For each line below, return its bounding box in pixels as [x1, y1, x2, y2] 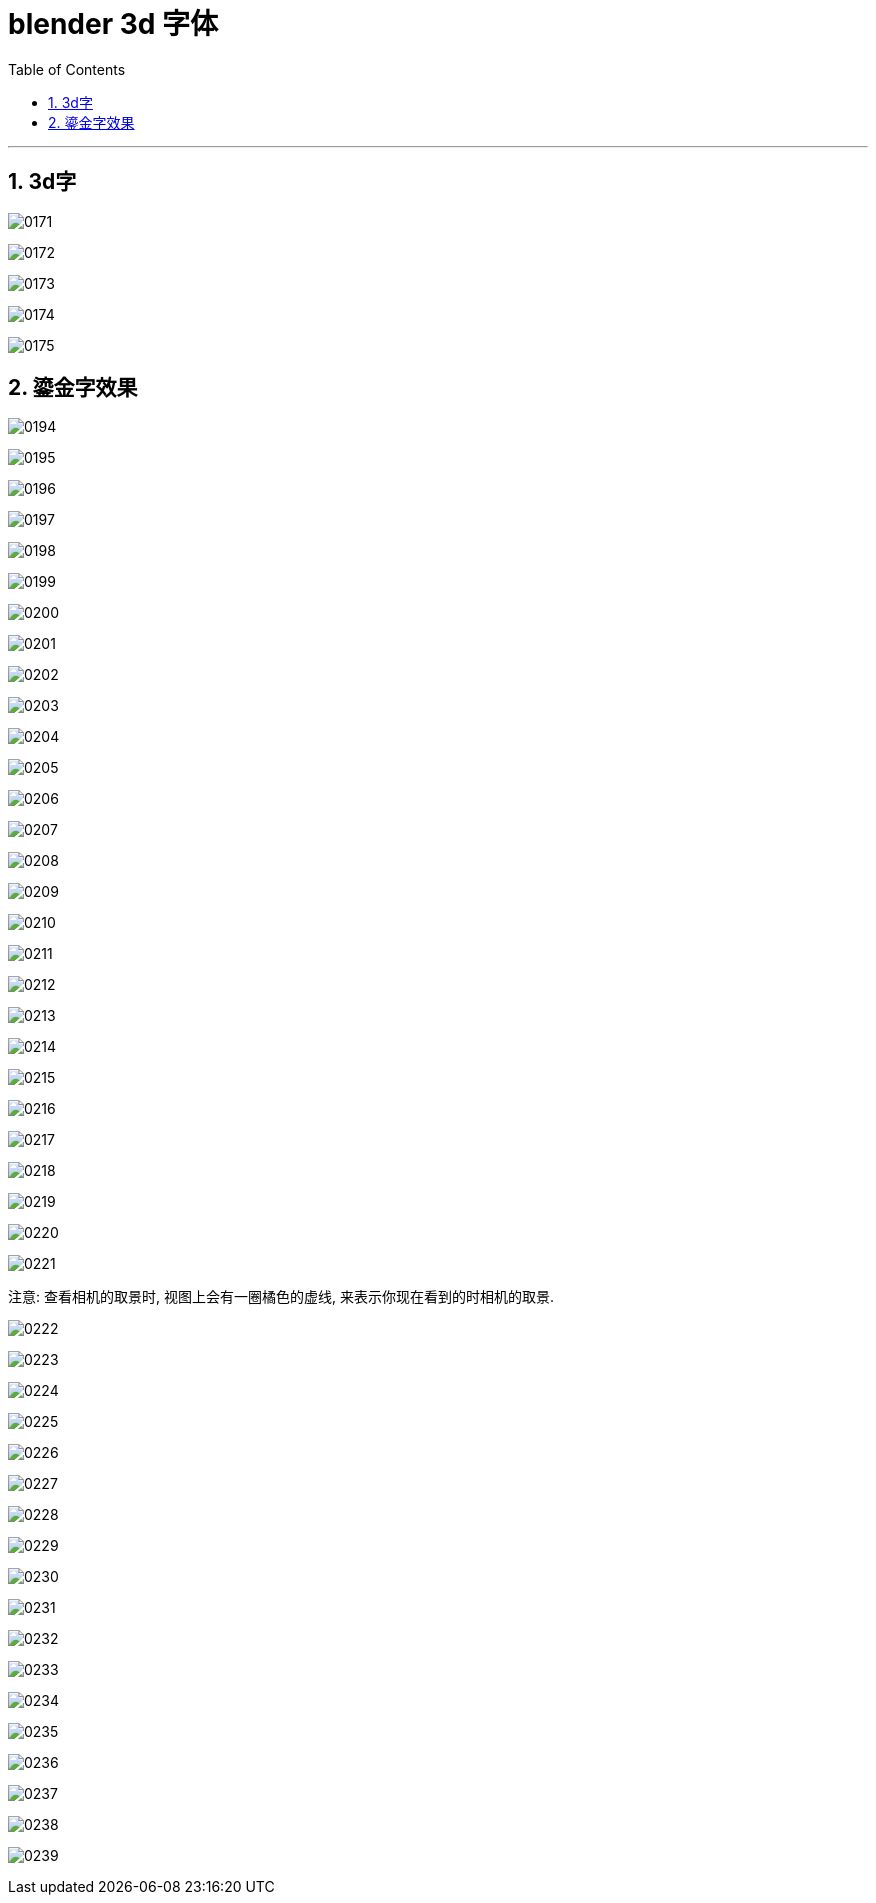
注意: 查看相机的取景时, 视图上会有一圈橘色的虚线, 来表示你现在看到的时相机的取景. [8, 1288, 554, 1306]
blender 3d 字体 [8, 7, 219, 41]
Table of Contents [8, 60, 126, 78]
